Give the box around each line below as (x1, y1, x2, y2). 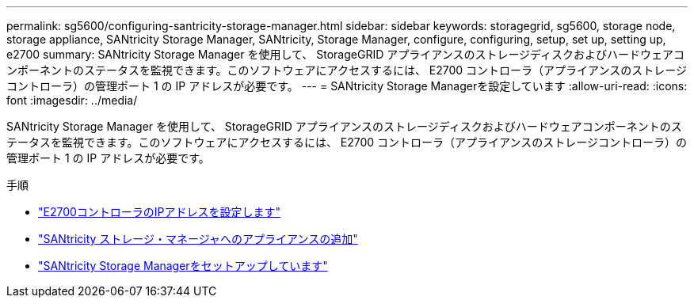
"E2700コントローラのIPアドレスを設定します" (38, 205, 281, 218)
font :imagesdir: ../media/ (6, 93, 138, 107)
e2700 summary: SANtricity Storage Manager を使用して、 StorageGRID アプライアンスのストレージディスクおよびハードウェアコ (6, 47, 685, 61)
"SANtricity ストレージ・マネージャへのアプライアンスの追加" (38, 232, 358, 245)
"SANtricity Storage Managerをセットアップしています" (38, 259, 328, 272)
